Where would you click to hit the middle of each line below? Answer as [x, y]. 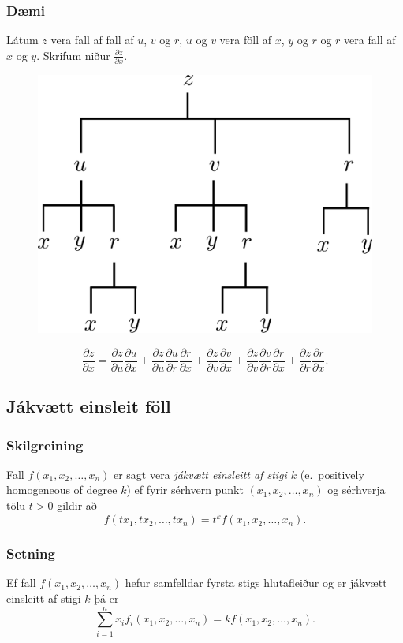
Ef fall [21, 583]
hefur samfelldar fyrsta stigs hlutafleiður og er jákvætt [256, 583]
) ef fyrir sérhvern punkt [185, 490]
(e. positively [332, 474]
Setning [31, 553]
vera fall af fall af [92, 40]
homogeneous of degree [62, 490]
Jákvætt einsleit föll [89, 406]
